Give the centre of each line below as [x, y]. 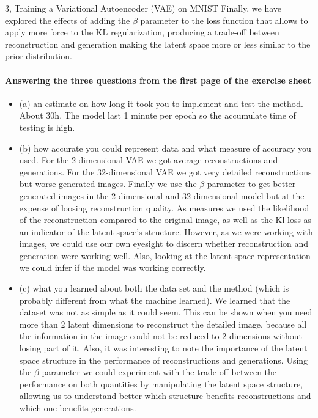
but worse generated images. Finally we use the [108, 184]
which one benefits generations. [78, 408]
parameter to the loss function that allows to [224, 20]
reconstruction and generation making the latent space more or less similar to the [158, 44]
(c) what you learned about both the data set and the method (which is [154, 288]
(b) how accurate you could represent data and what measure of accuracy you [165, 148]
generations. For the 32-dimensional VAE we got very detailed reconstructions [165, 171]
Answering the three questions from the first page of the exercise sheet [158, 80]
